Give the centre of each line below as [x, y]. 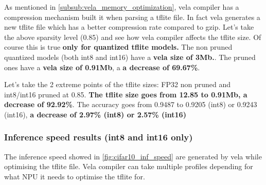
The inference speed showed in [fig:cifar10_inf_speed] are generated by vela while [133, 156]
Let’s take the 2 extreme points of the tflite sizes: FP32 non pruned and [118, 84]
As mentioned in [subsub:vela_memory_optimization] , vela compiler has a [122, 7]
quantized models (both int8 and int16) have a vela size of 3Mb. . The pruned [130, 57]
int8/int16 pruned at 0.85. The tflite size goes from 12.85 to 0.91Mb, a [126, 94]
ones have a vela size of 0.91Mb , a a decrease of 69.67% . [102, 67]
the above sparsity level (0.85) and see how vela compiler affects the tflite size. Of [133, 37]
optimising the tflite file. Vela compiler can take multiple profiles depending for [129, 166]
